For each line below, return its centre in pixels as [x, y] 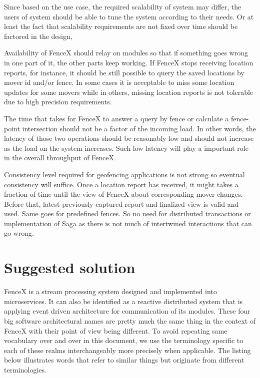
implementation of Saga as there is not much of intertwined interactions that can [128, 223]
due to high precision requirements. [58, 102]
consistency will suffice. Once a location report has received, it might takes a [121, 184]
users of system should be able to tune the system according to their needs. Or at [129, 16]
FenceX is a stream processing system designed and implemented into [110, 291]
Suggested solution [70, 267]
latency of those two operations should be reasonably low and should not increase [129, 138]
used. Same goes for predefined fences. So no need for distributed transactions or [127, 213]
